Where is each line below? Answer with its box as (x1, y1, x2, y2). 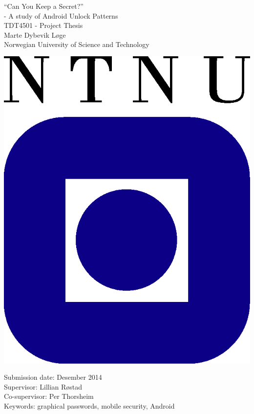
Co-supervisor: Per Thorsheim (4, 391, 94, 401)
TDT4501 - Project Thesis (4, 20, 83, 30)
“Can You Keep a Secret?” (4, 1, 84, 11)
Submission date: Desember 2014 (4, 372, 102, 382)
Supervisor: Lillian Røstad (4, 381, 83, 391)
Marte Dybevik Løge (4, 29, 66, 40)
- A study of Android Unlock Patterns (4, 10, 118, 21)
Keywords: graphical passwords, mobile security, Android (4, 401, 175, 411)
